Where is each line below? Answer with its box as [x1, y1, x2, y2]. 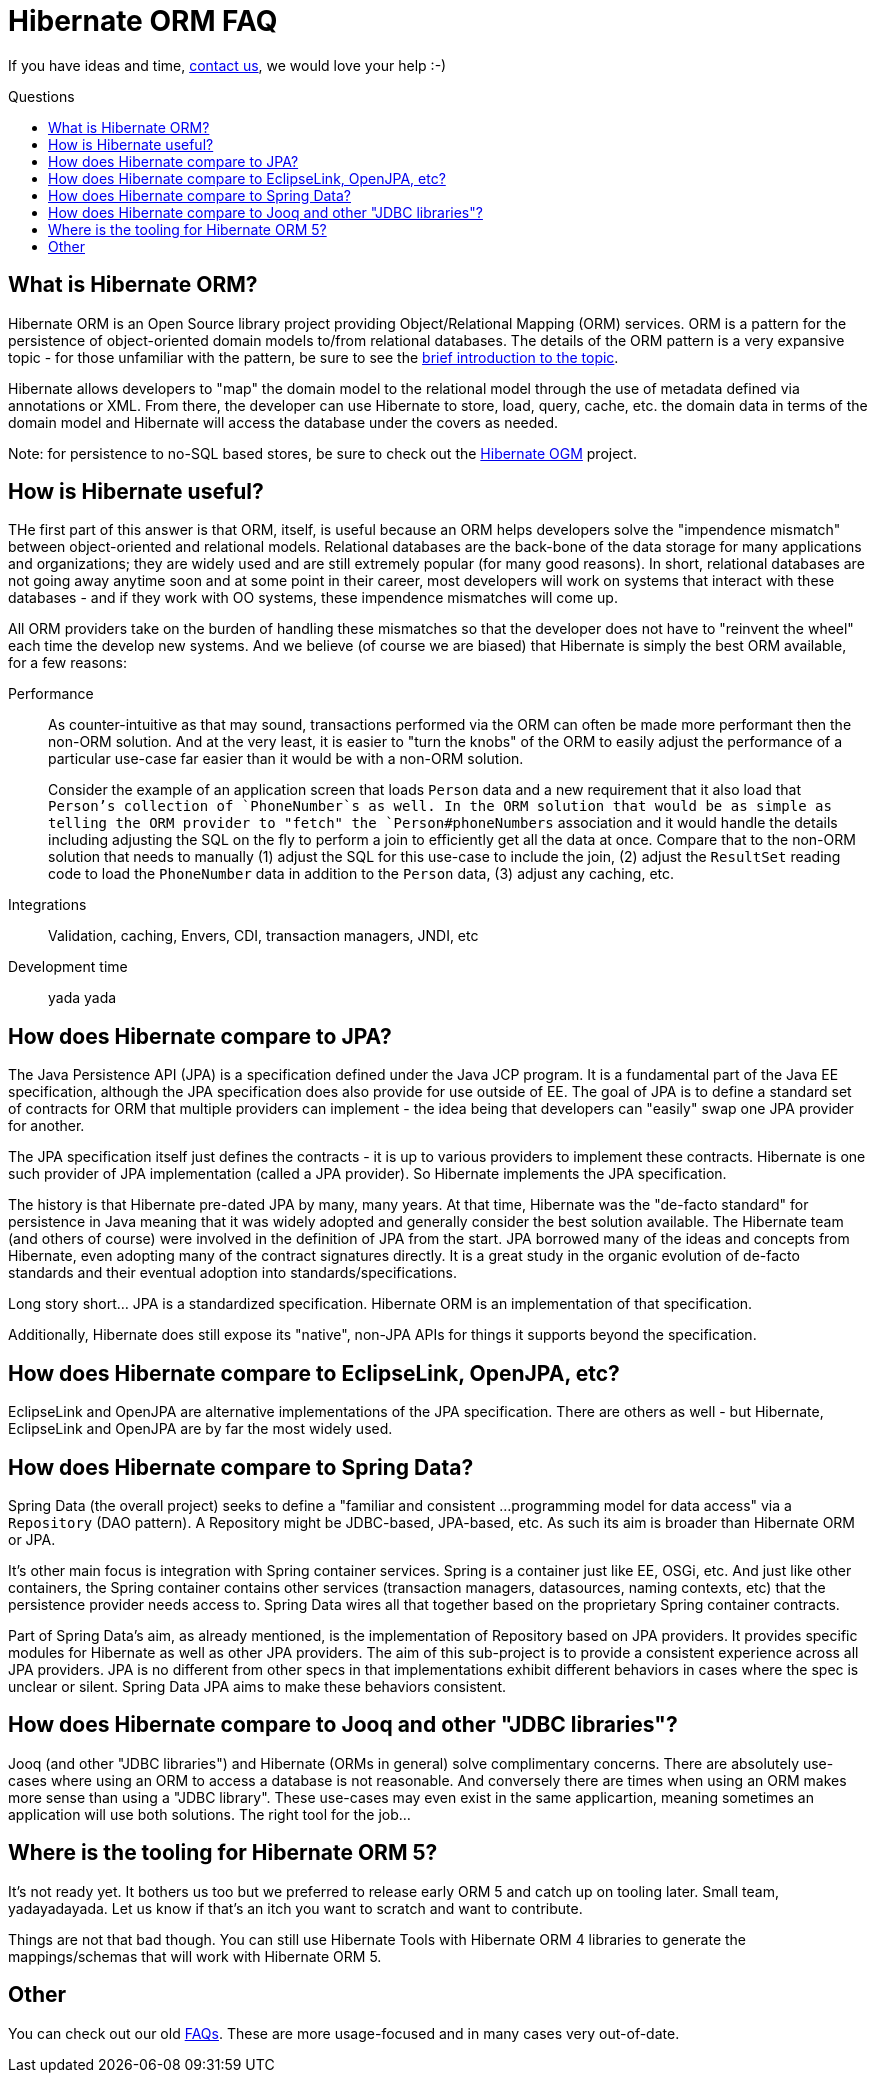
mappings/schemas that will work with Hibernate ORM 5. [8, 1947, 382, 1965]
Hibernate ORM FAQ [8, 4, 278, 38]
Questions [8, 87, 75, 105]
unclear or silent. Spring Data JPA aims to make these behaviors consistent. [8, 1677, 507, 1695]
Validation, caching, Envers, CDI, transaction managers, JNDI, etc [48, 927, 479, 945]
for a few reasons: [8, 654, 127, 672]
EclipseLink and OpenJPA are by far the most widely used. [8, 1420, 393, 1438]
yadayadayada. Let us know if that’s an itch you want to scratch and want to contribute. [8, 1899, 583, 1917]
